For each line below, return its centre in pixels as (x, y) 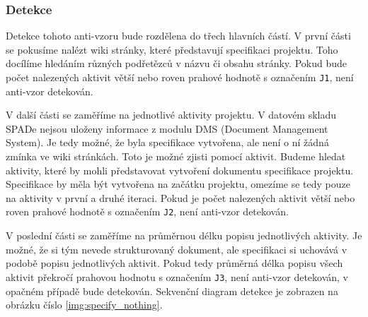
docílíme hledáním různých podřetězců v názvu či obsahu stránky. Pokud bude (176, 63)
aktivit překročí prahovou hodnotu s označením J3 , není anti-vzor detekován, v (177, 276)
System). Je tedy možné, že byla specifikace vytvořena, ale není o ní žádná (167, 142)
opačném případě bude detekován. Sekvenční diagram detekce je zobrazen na (172, 291)
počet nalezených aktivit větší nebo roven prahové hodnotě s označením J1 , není (180, 77)
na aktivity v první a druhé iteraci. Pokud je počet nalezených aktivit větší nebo (180, 197)
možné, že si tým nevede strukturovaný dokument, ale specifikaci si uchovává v (177, 249)
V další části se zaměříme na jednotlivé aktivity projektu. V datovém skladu (171, 115)
